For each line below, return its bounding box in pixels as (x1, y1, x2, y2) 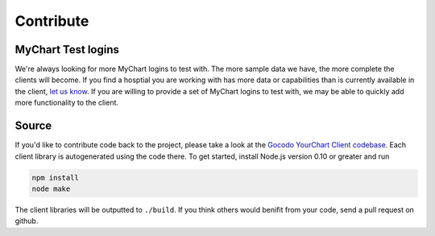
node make (31, 184, 71, 193)
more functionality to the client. (14, 97, 119, 108)
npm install (31, 173, 80, 182)
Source (14, 119, 52, 133)
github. (14, 216, 39, 226)
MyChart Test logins (14, 43, 120, 56)
